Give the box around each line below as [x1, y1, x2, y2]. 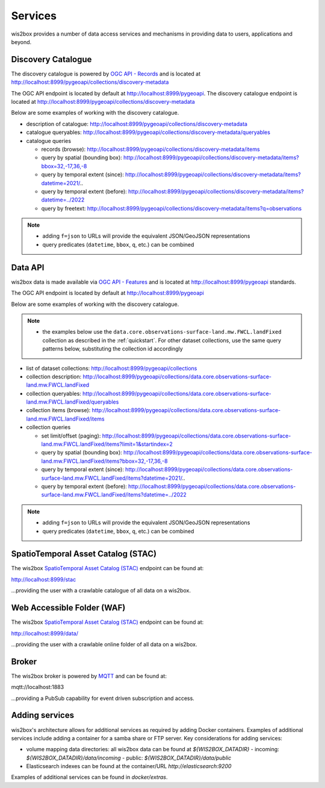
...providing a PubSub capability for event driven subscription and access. [11, 694, 195, 702]
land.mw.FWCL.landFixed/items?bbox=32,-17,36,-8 [41, 457, 168, 465]
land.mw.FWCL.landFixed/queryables [26, 398, 119, 405]
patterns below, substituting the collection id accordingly [42, 345, 183, 352]
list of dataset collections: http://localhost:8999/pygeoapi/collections [26, 364, 197, 372]
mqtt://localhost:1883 [11, 684, 64, 691]
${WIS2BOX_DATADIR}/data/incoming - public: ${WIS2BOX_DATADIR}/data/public [26, 754, 232, 761]
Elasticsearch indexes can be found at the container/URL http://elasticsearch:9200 [26, 763, 232, 770]
